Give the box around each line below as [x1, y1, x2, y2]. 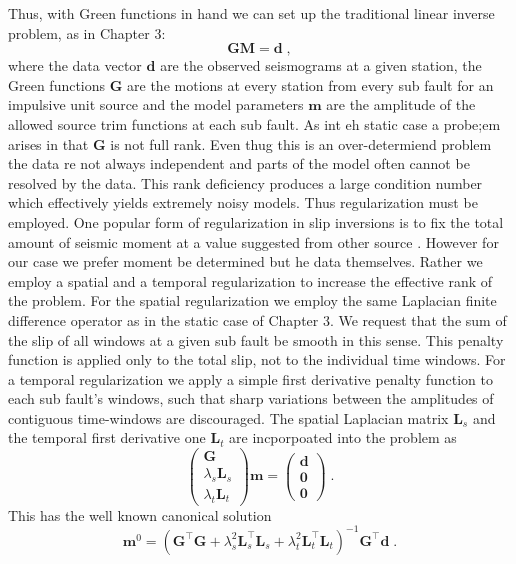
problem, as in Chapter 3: [8, 22, 166, 43]
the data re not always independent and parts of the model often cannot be [8, 153, 470, 174]
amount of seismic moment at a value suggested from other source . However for [8, 231, 499, 252]
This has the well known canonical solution [8, 504, 272, 525]
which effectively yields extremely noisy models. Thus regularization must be [8, 192, 478, 213]
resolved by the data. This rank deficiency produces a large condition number [8, 172, 483, 193]
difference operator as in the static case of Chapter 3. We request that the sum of [8, 309, 507, 330]
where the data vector [8, 55, 142, 76]
